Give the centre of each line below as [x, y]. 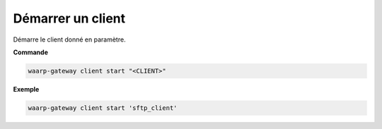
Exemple [26, 89]
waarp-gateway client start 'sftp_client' [103, 108]
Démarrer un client [69, 18]
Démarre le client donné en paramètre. [70, 39]
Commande [31, 52]
